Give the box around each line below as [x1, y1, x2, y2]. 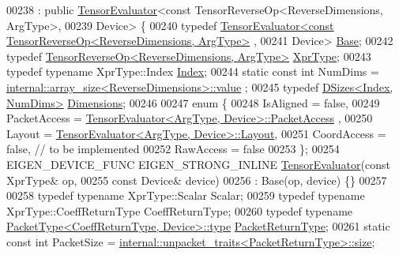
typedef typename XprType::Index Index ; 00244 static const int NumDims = [6, 63, 379, 80]
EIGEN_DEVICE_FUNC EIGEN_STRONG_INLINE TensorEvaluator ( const [6, 156, 390, 172]
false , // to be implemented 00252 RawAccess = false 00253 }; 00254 [6, 141, 340, 157]
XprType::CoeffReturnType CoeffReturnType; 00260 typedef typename [6, 202, 353, 219]
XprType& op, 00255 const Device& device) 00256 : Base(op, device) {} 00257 [6, 171, 387, 188]
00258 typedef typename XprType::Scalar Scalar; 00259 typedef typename [6, 187, 365, 204]
